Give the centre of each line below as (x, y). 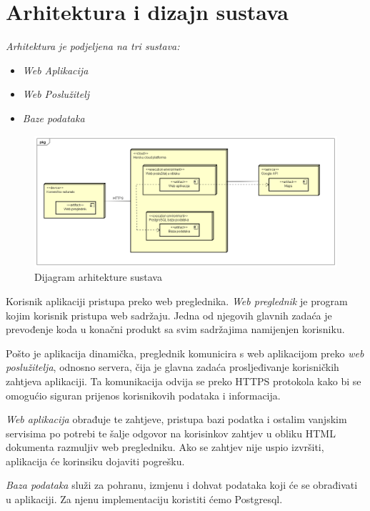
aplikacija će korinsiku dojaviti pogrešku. (95, 461)
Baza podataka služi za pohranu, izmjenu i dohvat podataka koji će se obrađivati (182, 485)
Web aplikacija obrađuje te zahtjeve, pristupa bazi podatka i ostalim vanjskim (176, 419)
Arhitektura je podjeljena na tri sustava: (93, 46)
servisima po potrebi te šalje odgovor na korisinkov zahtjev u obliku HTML (171, 433)
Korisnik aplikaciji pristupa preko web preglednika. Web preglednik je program (177, 301)
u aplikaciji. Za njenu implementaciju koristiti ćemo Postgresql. (144, 499)
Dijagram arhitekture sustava (98, 277)
